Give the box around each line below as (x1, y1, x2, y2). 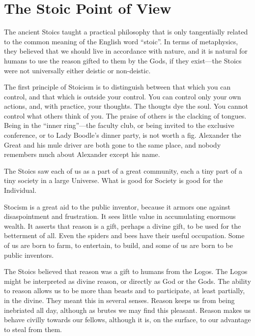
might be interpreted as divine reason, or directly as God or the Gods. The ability (4, 275, 251, 286)
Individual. (4, 185, 37, 195)
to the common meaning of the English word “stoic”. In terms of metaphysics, (4, 36, 238, 46)
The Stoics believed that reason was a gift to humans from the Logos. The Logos (4, 266, 248, 276)
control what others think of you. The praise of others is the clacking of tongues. (4, 110, 247, 121)
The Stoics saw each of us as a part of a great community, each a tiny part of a (4, 165, 242, 176)
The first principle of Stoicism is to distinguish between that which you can (4, 82, 231, 92)
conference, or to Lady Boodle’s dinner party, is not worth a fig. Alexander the (4, 130, 241, 140)
